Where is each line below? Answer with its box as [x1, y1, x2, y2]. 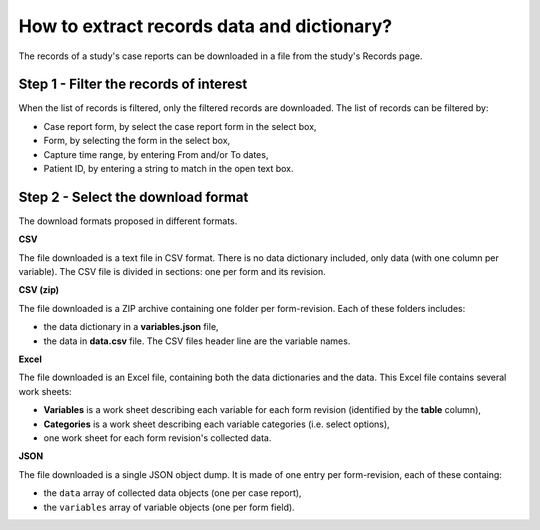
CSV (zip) [18, 284, 60, 296]
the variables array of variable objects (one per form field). [43, 501, 295, 513]
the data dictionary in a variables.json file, [43, 321, 219, 333]
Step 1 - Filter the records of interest [18, 76, 248, 93]
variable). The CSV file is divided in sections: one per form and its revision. [18, 266, 327, 278]
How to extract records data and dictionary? [18, 15, 393, 37]
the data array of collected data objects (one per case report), [43, 487, 302, 499]
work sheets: [18, 385, 72, 397]
